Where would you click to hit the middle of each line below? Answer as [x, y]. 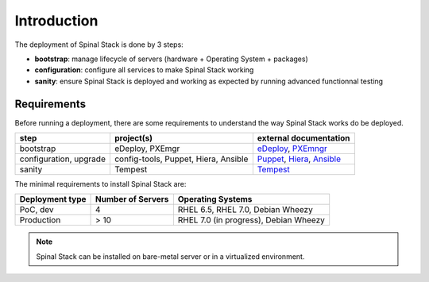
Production [40, 220]
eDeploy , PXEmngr [292, 149]
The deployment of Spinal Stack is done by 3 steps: [99, 44]
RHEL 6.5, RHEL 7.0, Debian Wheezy [245, 210]
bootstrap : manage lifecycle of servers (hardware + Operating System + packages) [172, 59]
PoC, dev [37, 210]
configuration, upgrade [63, 159]
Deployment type [53, 199]
